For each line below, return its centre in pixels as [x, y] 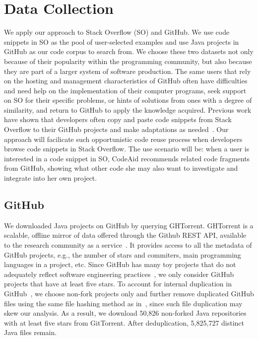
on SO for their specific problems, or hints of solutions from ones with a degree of [128, 100]
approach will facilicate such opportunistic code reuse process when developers [123, 139]
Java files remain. [31, 332]
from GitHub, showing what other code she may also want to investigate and [121, 168]
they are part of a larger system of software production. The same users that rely [128, 71]
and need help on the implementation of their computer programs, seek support [125, 90]
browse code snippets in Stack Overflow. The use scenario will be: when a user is [127, 149]
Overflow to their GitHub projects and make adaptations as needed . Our [116, 129]
